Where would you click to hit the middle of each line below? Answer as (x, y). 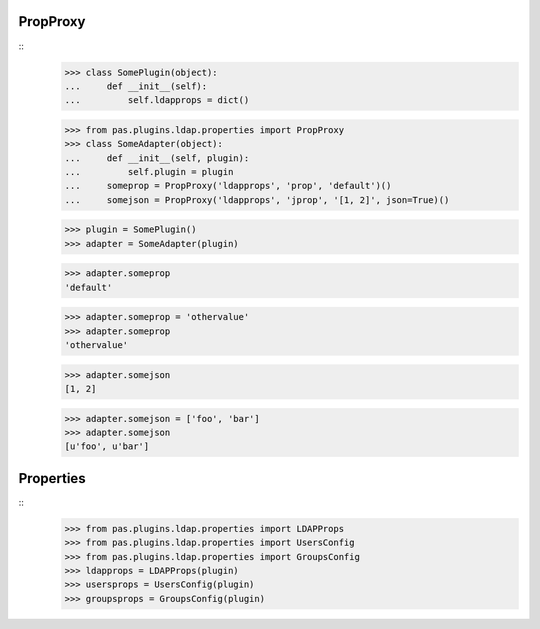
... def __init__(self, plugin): (157, 158)
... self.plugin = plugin (149, 172)
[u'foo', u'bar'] (107, 446)
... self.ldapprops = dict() (157, 100)
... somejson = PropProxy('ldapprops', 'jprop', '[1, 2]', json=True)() (257, 199)
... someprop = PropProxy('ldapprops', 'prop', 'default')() (228, 186)
